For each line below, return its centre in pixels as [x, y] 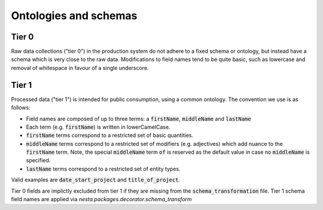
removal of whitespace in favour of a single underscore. [80, 68]
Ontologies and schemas [74, 16]
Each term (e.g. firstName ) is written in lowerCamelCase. [98, 127]
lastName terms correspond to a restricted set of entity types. [103, 169]
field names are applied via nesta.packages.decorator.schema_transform [101, 199]
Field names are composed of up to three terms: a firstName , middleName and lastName [138, 118]
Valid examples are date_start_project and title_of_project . [96, 180]
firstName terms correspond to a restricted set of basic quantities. [110, 135]
